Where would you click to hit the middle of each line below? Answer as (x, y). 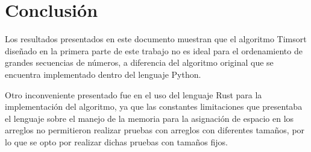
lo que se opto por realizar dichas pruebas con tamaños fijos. (116, 141)
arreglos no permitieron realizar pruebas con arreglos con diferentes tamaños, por (155, 130)
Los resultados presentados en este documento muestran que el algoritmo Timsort (156, 39)
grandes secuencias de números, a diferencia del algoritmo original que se (139, 62)
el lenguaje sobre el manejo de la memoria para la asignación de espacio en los (149, 118)
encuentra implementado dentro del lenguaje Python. (103, 74)
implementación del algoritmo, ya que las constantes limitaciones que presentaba (154, 106)
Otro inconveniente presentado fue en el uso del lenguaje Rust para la (134, 94)
